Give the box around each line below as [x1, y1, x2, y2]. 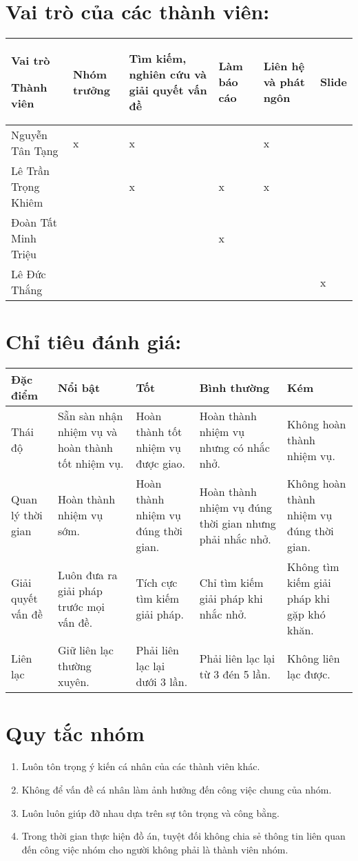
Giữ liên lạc [57, 642, 114, 658]
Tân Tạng [11, 143, 59, 159]
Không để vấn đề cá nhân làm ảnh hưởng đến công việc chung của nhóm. [21, 782, 332, 796]
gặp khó [287, 606, 326, 623]
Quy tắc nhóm [6, 719, 145, 747]
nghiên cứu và [129, 65, 207, 82]
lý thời [11, 507, 43, 523]
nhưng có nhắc [199, 439, 270, 456]
